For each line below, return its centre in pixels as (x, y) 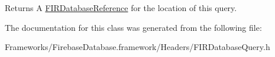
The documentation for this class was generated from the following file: (133, 27)
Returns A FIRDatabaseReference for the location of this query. (121, 8)
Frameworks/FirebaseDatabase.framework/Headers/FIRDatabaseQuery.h (137, 47)
